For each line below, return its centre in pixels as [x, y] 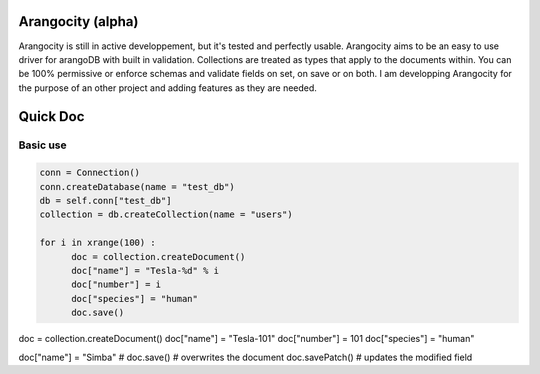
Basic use [42, 145]
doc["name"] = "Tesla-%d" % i [145, 270]
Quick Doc [51, 116]
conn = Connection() [89, 173]
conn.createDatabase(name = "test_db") [137, 186]
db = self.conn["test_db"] [105, 201]
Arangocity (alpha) [78, 21]
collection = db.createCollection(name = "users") [166, 214]
